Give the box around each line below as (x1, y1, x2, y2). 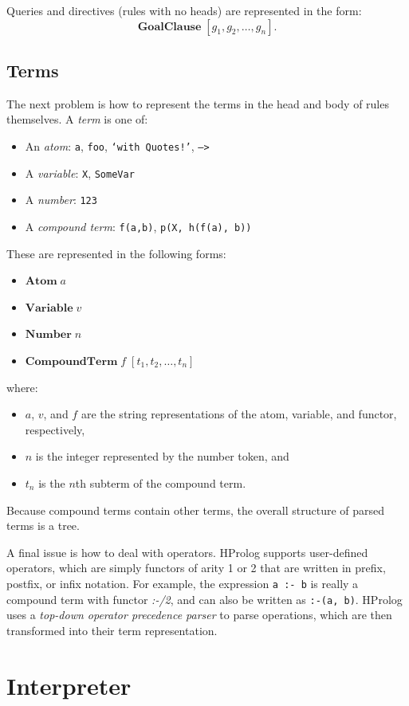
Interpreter (6, 669, 132, 701)
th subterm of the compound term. (75, 474, 246, 491)
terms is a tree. (6, 517, 80, 534)
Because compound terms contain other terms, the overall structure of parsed (6, 501, 385, 518)
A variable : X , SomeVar (25, 164, 135, 181)
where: (6, 378, 38, 395)
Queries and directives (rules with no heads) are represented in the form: (6, 2, 362, 18)
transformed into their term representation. (6, 622, 218, 638)
